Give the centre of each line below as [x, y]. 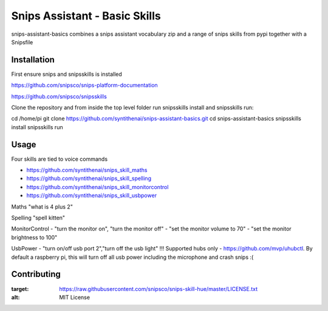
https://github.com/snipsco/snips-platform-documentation [84, 85]
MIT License [75, 297]
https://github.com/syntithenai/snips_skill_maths [87, 170]
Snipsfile [22, 42]
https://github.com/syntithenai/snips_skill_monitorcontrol [97, 187]
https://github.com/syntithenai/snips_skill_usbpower [92, 196]
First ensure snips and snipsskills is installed [67, 74]
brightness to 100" [34, 237]
